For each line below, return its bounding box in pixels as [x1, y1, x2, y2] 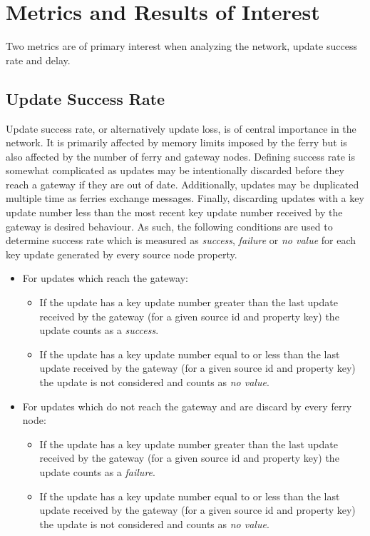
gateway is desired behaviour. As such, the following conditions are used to [6, 218, 333, 233]
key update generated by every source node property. [6, 246, 237, 261]
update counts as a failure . [39, 464, 155, 479]
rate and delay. [6, 52, 71, 67]
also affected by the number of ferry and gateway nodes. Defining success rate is [6, 148, 355, 163]
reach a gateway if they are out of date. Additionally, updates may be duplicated [6, 176, 359, 191]
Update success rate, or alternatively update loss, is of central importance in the [6, 121, 356, 136]
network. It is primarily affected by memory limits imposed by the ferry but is [6, 135, 347, 150]
